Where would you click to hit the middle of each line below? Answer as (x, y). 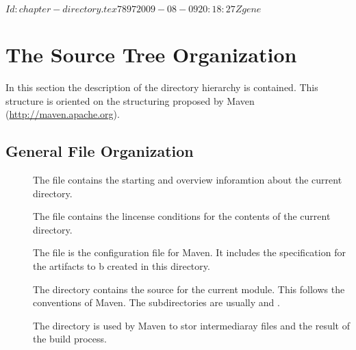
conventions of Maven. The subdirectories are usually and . (156, 302)
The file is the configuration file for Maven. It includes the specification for (189, 252)
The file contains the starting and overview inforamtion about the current (188, 180)
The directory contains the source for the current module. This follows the (189, 289)
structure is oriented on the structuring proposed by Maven (130, 100)
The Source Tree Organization (151, 54)
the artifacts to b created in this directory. (122, 266)
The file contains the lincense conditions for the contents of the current (182, 216)
